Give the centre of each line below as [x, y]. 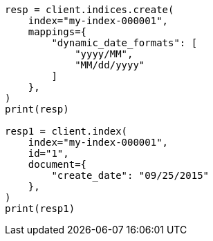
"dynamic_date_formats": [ [124, 43]
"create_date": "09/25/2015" [130, 175]
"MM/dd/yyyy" [110, 65]
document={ [57, 164]
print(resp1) [40, 209]
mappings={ [57, 32]
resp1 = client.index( [66, 131]
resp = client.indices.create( [90, 10]
